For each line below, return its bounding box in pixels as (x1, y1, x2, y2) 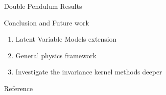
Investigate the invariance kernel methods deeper (15, 67, 162, 77)
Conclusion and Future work (4, 17, 89, 27)
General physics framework (15, 50, 96, 60)
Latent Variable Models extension (15, 34, 117, 44)
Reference (4, 83, 33, 93)
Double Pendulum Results (4, 1, 82, 11)
